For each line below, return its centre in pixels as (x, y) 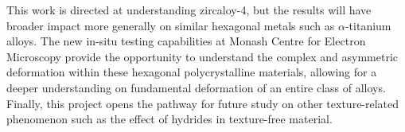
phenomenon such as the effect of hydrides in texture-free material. (169, 119)
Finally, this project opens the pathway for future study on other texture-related (203, 103)
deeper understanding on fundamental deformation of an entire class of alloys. (196, 87)
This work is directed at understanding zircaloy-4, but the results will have (189, 10)
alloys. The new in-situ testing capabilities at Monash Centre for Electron (186, 41)
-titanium (368, 25)
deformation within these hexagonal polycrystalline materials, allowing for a (192, 72)
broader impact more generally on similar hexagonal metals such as (171, 25)
